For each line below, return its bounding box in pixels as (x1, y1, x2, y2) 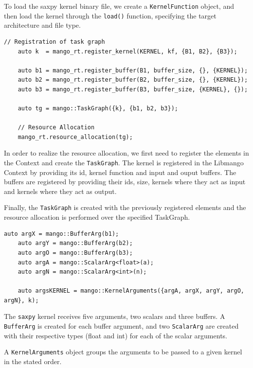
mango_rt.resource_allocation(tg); (18, 133, 133, 140)
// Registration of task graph (4, 38, 105, 45)
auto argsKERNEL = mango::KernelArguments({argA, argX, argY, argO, (18, 287, 244, 295)
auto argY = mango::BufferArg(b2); (18, 240, 133, 247)
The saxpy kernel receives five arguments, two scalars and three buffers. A (4, 311, 225, 321)
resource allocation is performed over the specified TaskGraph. (4, 212, 190, 222)
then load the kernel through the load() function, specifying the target (4, 10, 217, 20)
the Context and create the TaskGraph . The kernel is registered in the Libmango (4, 158, 244, 168)
